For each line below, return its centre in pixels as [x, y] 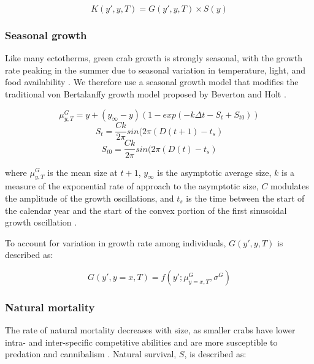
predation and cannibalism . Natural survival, [91, 354]
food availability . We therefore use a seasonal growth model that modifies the [152, 82]
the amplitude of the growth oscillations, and [90, 198]
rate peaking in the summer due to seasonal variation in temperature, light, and [155, 70]
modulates [290, 186]
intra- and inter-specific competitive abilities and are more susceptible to [141, 342]
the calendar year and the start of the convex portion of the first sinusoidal [146, 210]
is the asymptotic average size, [214, 172]
